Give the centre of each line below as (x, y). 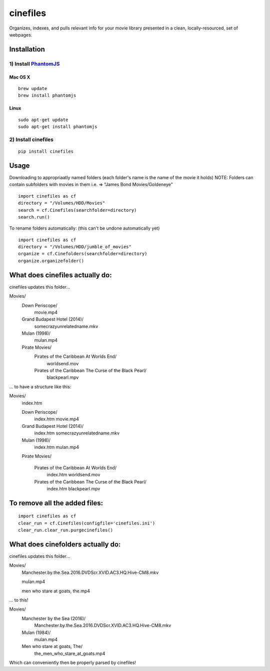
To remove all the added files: (56, 503)
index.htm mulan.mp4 (57, 447)
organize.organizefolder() (51, 261)
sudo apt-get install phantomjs (58, 127)
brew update (33, 88)
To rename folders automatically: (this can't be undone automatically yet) (84, 228)
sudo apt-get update (43, 120)
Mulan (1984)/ (36, 632)
